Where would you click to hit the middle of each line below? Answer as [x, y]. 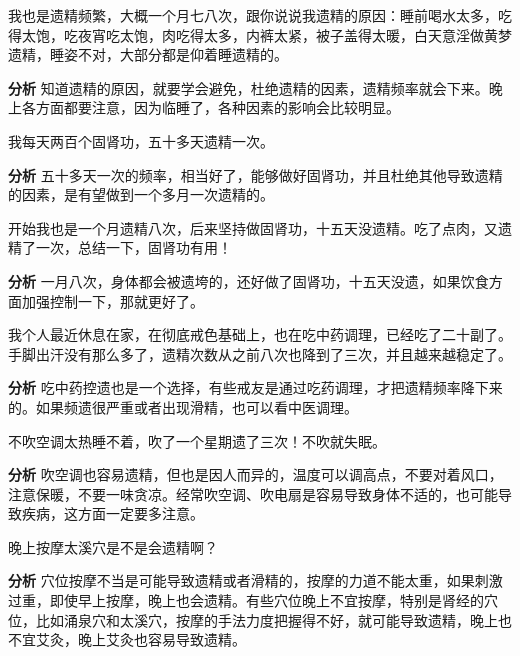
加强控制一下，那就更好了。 [112, 300]
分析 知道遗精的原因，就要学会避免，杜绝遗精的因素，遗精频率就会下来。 [248, 87]
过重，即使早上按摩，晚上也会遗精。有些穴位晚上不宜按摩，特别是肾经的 [246, 600]
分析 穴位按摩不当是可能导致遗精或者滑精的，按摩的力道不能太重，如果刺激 [255, 580]
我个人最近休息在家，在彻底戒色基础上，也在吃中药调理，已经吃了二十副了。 [260, 334]
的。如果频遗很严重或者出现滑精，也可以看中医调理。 [183, 406]
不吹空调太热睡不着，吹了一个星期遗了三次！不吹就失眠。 [197, 440]
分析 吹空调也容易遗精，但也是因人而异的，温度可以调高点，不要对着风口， [255, 474]
